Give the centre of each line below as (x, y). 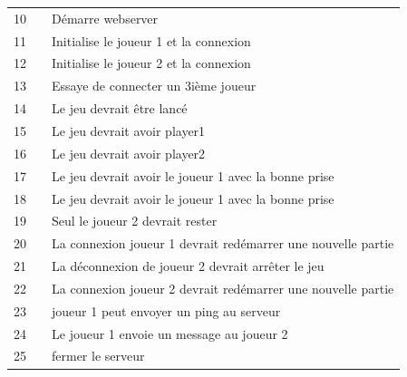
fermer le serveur (98, 356)
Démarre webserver (105, 18)
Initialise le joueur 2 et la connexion (151, 63)
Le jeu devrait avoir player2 (129, 153)
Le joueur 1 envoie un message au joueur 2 (170, 333)
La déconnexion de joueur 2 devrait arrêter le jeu (188, 266)
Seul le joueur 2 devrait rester (135, 221)
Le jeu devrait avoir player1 (129, 130)
